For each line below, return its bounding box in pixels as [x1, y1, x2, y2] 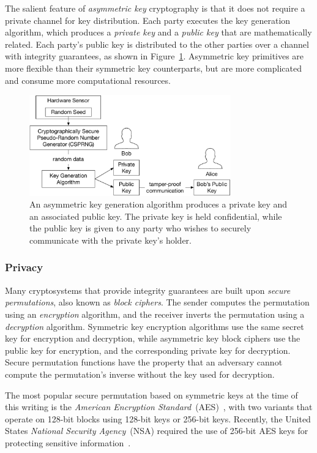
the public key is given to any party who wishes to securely [29, 222, 252, 234]
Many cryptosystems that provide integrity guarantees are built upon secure [5, 283, 291, 296]
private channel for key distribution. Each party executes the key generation [5, 13, 291, 26]
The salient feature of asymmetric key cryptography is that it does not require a [5, 2, 305, 14]
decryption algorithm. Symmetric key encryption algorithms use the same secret [5, 320, 304, 332]
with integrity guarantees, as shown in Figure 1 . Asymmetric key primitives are [5, 50, 304, 62]
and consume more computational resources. [5, 73, 171, 86]
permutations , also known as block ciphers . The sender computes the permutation [5, 296, 310, 309]
